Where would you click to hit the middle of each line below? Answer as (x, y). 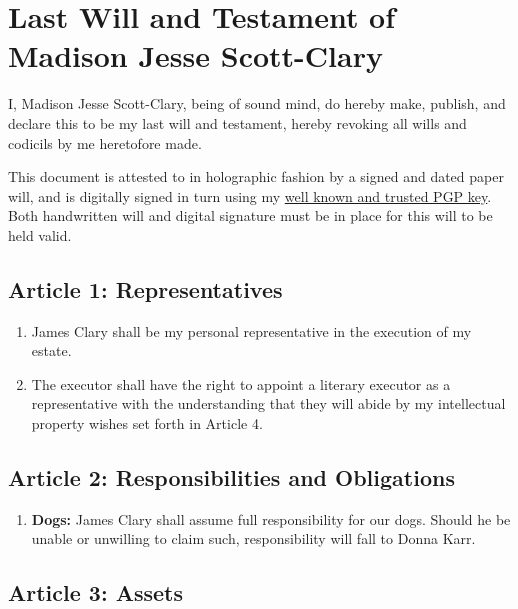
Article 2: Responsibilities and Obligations (231, 477)
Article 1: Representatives (145, 288)
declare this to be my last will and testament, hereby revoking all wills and (237, 122)
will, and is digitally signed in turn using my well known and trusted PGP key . (250, 195)
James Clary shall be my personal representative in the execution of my (251, 330)
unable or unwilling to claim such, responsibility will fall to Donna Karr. (253, 538)
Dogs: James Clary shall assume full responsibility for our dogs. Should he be (271, 518)
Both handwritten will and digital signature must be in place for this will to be (250, 215)
